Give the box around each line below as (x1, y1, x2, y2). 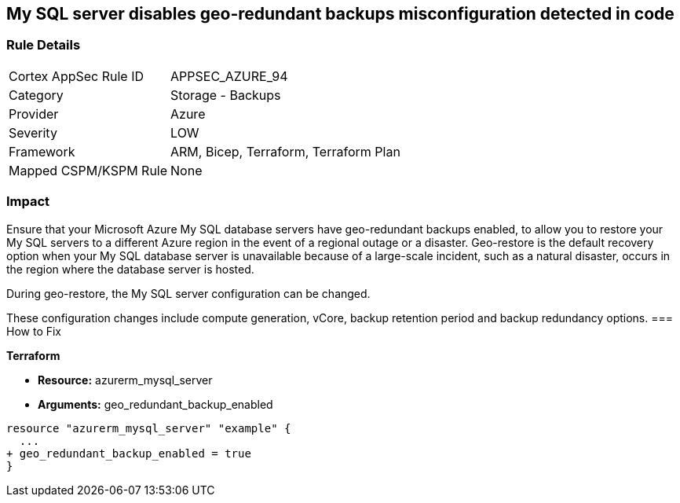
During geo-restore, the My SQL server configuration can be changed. (6, 286, 371, 300)
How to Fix (6, 324, 62, 338)
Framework (9, 143, 75, 160)
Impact (6, 193, 50, 210)
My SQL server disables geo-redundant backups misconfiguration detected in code (6, 4, 675, 24)
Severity (9, 124, 57, 141)
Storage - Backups (170, 86, 281, 103)
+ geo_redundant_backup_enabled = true (6, 446, 251, 460)
